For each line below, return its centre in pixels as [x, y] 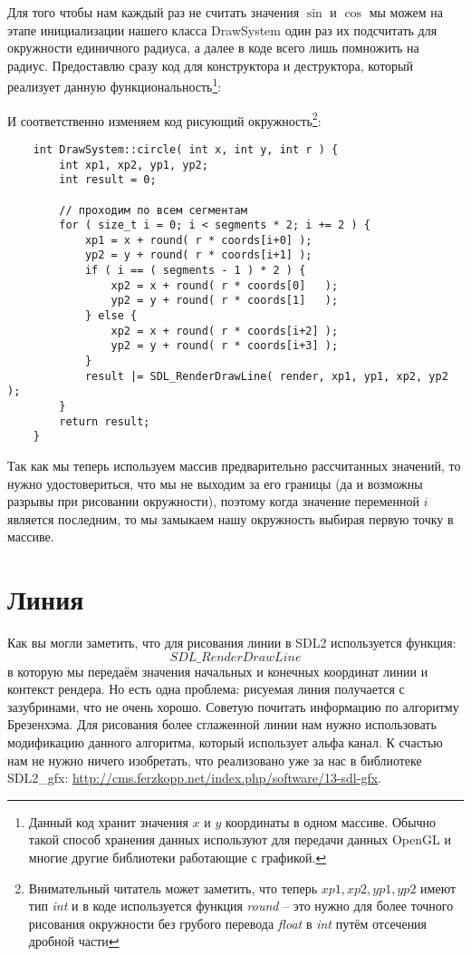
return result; [105, 421]
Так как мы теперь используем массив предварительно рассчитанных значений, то [234, 465]
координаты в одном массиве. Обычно [331, 821]
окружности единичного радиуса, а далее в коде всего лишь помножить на [213, 48]
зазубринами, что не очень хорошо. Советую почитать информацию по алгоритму [233, 706]
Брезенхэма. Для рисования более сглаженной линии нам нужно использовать [222, 724]
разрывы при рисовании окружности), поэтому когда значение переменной [213, 501]
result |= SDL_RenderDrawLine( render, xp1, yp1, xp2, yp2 [266, 376]
